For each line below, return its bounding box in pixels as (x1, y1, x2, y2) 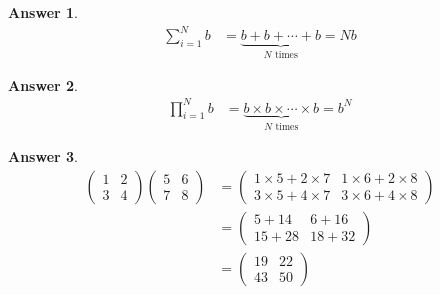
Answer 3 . (8, 146, 78, 167)
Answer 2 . (8, 74, 78, 95)
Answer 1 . (8, 2, 78, 22)
